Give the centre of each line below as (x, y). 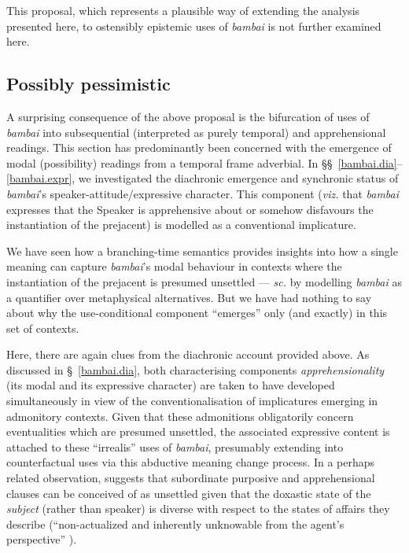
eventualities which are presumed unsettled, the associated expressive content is (198, 431)
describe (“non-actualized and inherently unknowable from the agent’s (175, 524)
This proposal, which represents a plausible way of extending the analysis (183, 10)
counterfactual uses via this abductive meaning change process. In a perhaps (191, 462)
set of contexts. (43, 328)
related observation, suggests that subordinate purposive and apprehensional (191, 478)
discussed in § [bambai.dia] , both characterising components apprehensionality (195, 369)
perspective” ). (42, 539)
